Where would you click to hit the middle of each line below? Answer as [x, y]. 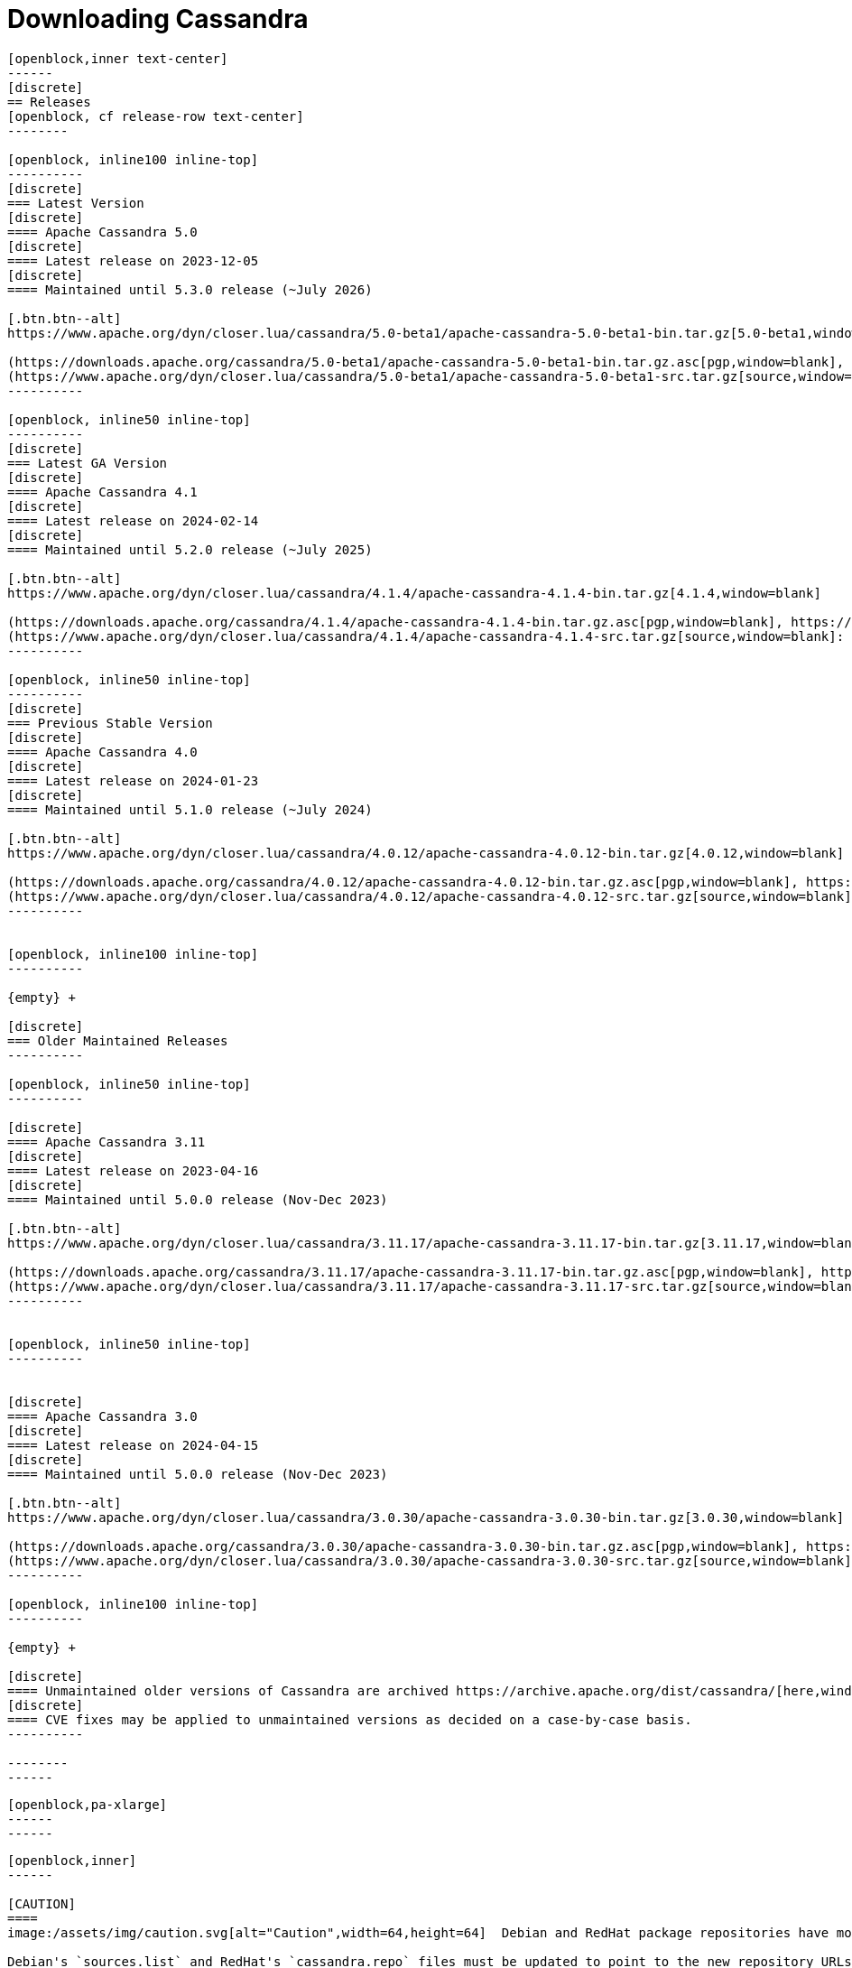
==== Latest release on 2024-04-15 [133, 1445]
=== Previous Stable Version [110, 723]
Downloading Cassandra [158, 19]
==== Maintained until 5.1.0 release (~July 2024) [190, 809]
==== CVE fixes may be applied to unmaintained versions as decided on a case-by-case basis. [350, 1719]
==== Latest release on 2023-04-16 [133, 1170]
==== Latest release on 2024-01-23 [133, 780]
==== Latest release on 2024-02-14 [133, 520]
